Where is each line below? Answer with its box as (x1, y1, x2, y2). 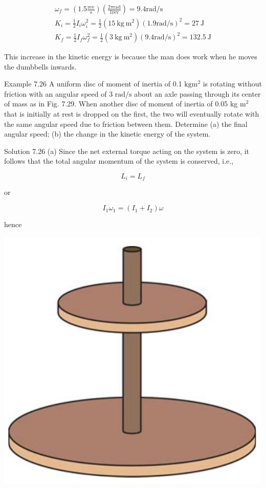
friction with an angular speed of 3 (4, 88, 113, 99)
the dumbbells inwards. (4, 61, 77, 72)
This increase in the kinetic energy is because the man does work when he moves (4, 51, 257, 62)
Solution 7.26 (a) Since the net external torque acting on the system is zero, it (4, 145, 250, 156)
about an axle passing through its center (134, 88, 261, 99)
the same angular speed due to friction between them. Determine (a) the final (4, 118, 248, 129)
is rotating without (203, 78, 262, 89)
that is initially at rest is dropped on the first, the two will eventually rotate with (4, 108, 259, 119)
